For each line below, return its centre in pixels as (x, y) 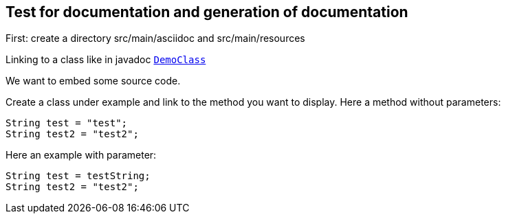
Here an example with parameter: (81, 155)
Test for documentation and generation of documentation (207, 12)
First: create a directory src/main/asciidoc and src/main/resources (155, 38)
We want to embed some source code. (93, 81)
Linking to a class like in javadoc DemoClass (106, 60)
